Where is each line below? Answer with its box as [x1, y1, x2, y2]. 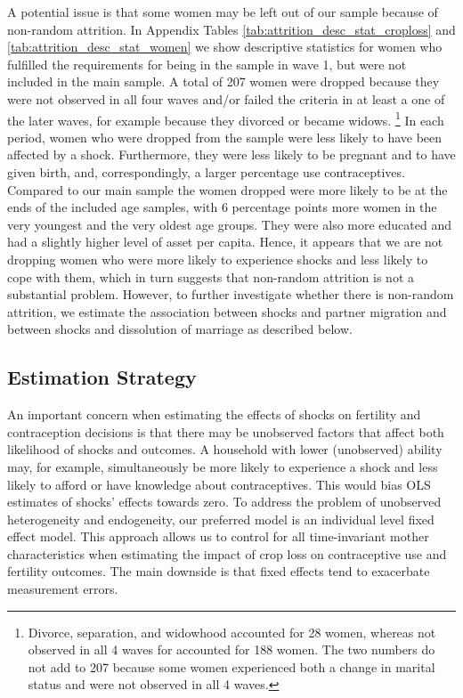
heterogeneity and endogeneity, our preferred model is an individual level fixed [7, 509, 435, 528]
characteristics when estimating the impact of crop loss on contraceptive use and [7, 544, 447, 563]
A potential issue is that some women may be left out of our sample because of [7, 3, 438, 20]
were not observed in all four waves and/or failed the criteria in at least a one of [7, 89, 445, 108]
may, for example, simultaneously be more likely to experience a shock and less [7, 457, 438, 475]
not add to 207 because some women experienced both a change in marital [28, 657, 435, 676]
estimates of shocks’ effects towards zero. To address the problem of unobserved [7, 492, 442, 511]
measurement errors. [7, 580, 118, 598]
